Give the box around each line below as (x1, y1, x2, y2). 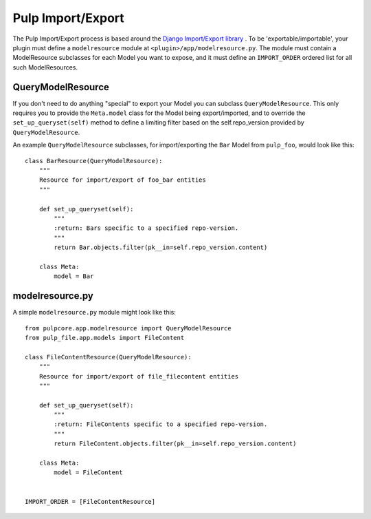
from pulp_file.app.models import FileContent (25, 334, 185, 341)
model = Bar (54, 273, 94, 280)
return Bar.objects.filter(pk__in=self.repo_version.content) (54, 244, 268, 251)
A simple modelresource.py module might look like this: (12, 308, 177, 317)
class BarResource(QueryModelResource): (25, 157, 163, 165)
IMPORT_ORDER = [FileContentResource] (25, 498, 156, 505)
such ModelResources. (12, 63, 78, 72)
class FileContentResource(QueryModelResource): (25, 353, 192, 361)
